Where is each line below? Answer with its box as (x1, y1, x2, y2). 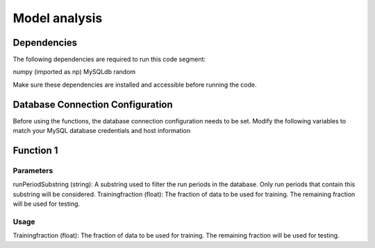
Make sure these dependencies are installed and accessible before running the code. (12, 80, 257, 89)
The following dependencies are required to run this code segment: (12, 55, 206, 64)
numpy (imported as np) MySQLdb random (12, 68, 136, 76)
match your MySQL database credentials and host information (12, 127, 191, 135)
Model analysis (12, 10, 103, 26)
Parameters (12, 166, 53, 175)
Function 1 (12, 144, 58, 156)
